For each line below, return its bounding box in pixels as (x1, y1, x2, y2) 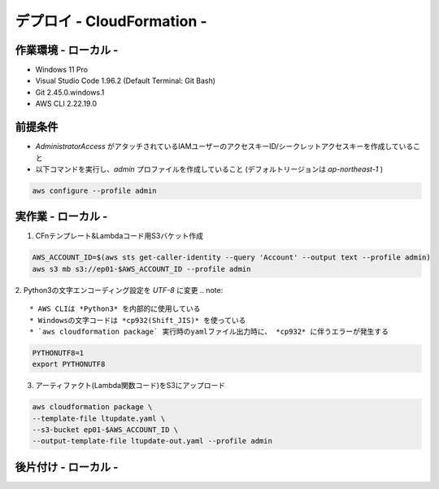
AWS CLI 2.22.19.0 (35, 98, 98, 109)
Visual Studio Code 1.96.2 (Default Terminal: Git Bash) (35, 76, 215, 85)
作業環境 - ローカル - (15, 43, 119, 57)
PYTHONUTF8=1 (32, 348, 85, 357)
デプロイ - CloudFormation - (15, 12, 207, 30)
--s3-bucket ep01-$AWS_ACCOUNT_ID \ (32, 426, 179, 434)
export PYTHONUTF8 (32, 360, 106, 369)
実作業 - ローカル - (15, 210, 108, 224)
